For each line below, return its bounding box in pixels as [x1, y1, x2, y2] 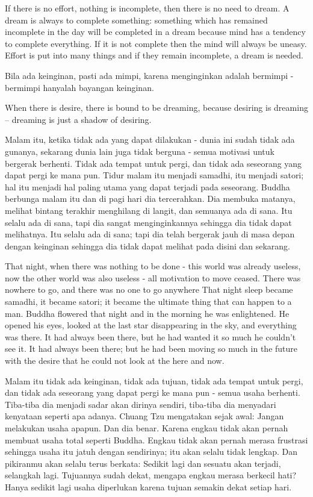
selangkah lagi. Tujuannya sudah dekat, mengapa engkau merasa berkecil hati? [5, 469, 297, 481]
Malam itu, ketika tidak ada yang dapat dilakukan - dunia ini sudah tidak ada [5, 133, 295, 146]
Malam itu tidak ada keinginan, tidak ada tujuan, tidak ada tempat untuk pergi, [5, 374, 303, 387]
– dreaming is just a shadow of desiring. [5, 113, 152, 125]
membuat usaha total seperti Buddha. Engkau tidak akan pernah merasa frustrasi [5, 433, 308, 446]
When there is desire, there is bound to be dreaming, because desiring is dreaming [5, 101, 308, 114]
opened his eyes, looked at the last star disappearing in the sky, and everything [5, 319, 297, 331]
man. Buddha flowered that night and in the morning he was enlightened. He [5, 307, 290, 319]
